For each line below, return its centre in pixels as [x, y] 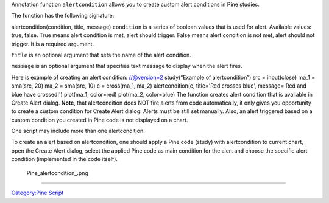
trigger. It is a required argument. [53, 44]
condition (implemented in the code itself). [65, 159]
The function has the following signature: [63, 16]
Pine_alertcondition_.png [57, 173]
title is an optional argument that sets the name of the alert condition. [101, 55]
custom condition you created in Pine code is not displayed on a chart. [100, 120]
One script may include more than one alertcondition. [78, 131]
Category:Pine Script [37, 193]
